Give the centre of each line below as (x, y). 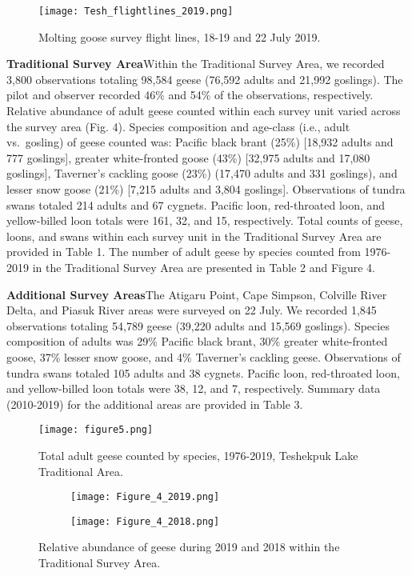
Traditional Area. (81, 471)
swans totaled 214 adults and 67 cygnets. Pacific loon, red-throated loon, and (196, 204)
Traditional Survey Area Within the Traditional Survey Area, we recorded (196, 64)
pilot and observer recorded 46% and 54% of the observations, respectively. (190, 95)
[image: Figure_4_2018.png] (145, 521)
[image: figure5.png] (96, 430)
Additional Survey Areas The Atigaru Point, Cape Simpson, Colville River (197, 294)
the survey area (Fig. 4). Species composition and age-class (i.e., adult (178, 126)
